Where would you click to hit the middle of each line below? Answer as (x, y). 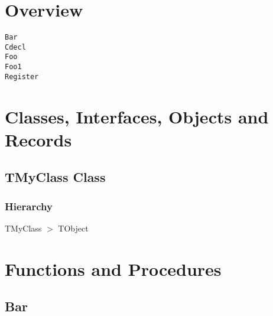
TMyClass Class (55, 177)
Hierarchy (29, 206)
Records (38, 139)
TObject (73, 228)
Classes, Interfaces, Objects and (137, 116)
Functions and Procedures (113, 268)
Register (22, 76)
